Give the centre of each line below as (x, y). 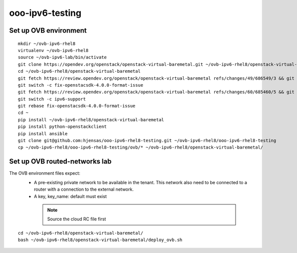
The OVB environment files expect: (45, 173)
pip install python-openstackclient (62, 127)
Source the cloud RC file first (77, 219)
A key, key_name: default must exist (70, 196)
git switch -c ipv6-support (52, 99)
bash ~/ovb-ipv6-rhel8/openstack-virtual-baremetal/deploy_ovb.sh (100, 240)
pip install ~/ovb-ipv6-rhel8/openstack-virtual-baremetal (91, 120)
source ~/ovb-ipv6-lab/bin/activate (62, 57)
